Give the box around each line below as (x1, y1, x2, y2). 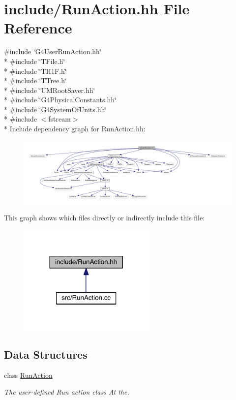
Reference (4, 18, 72, 38)
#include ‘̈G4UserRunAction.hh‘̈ (4, 46, 102, 57)
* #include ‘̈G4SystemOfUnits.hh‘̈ (4, 104, 107, 114)
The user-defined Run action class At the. (4, 386, 129, 397)
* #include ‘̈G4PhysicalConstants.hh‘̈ (4, 94, 117, 105)
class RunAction (4, 370, 53, 380)
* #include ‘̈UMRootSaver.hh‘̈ (4, 85, 95, 95)
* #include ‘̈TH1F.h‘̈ (4, 65, 67, 76)
